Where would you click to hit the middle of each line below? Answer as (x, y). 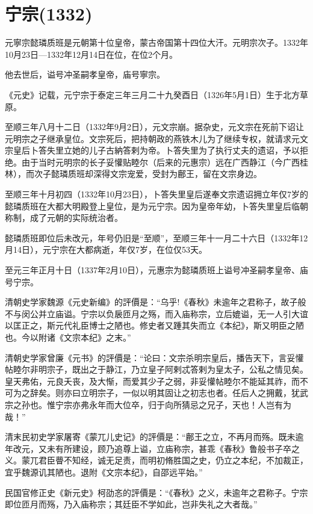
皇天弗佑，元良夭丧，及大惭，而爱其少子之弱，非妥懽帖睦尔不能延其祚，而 (152, 381)
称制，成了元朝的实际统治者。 (64, 218)
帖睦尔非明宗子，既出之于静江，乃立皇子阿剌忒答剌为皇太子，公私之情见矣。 (156, 369)
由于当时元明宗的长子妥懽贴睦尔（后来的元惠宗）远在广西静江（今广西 (160, 162)
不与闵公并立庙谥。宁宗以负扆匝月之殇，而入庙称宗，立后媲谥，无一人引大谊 (156, 313)
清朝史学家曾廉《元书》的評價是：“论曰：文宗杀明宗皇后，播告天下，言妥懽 (154, 357)
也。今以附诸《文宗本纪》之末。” (68, 337)
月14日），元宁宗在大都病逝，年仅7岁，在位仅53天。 (106, 249)
